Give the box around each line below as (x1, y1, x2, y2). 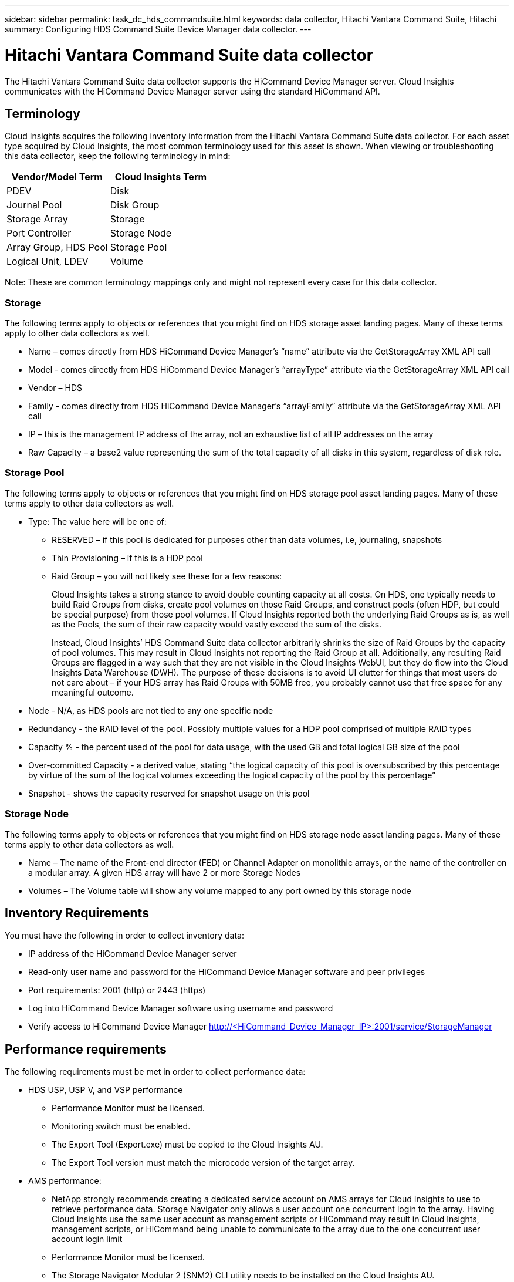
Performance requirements (5, 1041, 167, 1057)
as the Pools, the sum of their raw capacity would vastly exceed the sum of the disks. (52, 619, 382, 629)
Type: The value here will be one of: (28, 516, 167, 527)
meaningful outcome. (52, 687, 134, 697)
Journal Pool (6, 199, 62, 211)
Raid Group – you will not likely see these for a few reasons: (52, 571, 282, 581)
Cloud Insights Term (114, 171, 207, 183)
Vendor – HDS (28, 383, 82, 393)
